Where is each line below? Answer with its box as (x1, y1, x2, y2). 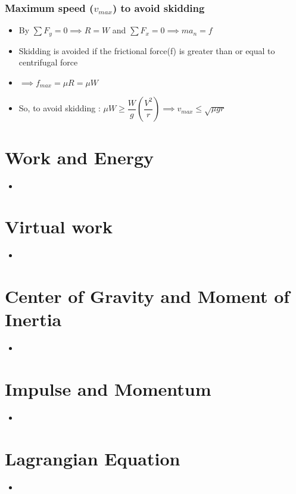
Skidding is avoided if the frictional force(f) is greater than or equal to (18, 44, 275, 57)
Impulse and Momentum (5, 376, 211, 401)
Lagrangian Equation (5, 446, 180, 470)
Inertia (5, 307, 62, 332)
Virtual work (5, 214, 113, 239)
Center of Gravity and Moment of (5, 284, 290, 308)
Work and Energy (5, 145, 154, 169)
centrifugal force (18, 56, 78, 68)
